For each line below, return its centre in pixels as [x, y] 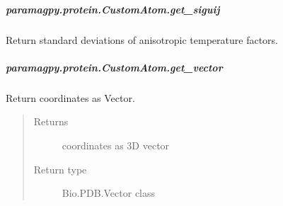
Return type [60, 169]
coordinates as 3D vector [116, 145]
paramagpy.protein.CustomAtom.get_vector [114, 67]
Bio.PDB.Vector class [109, 193]
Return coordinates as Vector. [70, 97]
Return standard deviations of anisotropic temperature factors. [142, 39]
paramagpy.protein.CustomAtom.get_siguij [113, 9]
